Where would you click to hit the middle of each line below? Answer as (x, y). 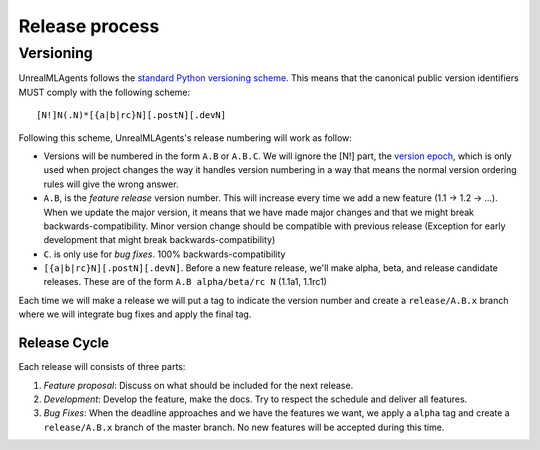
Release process (89, 26)
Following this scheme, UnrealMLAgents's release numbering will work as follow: (185, 137)
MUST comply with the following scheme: (104, 92)
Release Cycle (64, 343)
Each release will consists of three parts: (102, 367)
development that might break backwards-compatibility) (159, 240)
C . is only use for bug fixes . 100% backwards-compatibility (164, 254)
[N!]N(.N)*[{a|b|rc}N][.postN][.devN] (131, 115)
